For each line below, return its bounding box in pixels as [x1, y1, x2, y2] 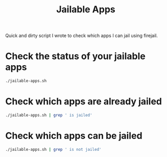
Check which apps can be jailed [5, 130, 142, 142]
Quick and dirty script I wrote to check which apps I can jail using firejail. [5, 32, 158, 39]
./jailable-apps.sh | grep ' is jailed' [5, 112, 93, 117]
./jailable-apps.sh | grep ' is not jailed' [5, 147, 102, 152]
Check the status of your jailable [5, 50, 146, 62]
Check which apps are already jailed [5, 96, 162, 107]
